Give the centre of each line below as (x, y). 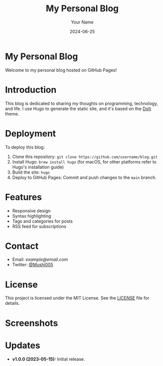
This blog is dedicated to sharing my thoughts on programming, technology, (81, 103)
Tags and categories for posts (42, 221)
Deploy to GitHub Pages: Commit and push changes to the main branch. (84, 177)
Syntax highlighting (32, 216)
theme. (12, 114)
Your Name (82, 22)
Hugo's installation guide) (38, 167)
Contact (22, 246)
